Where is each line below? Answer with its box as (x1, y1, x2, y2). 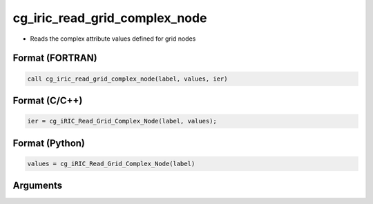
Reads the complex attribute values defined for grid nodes (30, 34, 196, 43)
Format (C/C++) (12, 94, 83, 106)
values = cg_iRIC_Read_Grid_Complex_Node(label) (27, 159, 195, 167)
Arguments (12, 180, 63, 192)
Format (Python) (12, 137, 86, 149)
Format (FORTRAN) (12, 52, 97, 64)
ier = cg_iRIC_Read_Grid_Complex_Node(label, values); (27, 117, 217, 125)
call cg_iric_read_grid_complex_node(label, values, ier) (27, 74, 228, 83)
